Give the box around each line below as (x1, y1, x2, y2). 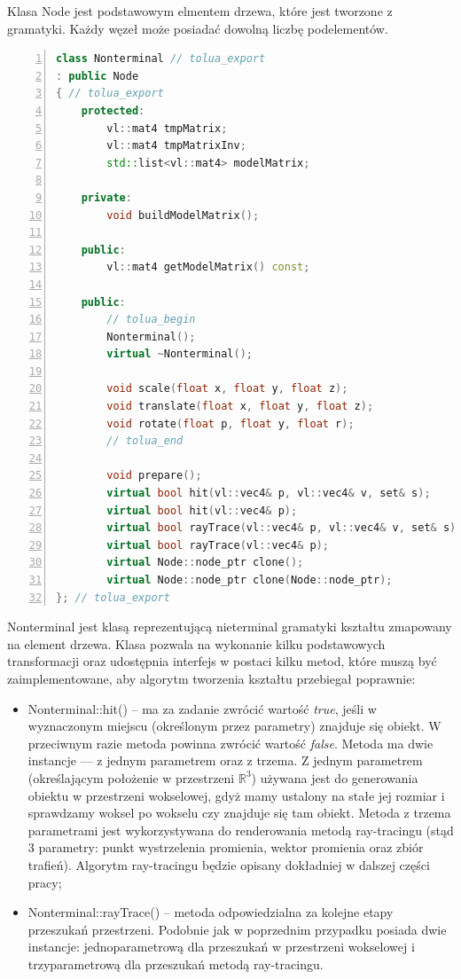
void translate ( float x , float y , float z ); (106, 400, 374, 413)
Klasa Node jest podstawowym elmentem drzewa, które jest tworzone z (7, 2, 393, 20)
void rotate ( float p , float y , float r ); (106, 417, 355, 430)
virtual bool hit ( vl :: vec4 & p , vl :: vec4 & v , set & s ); (106, 487, 431, 500)
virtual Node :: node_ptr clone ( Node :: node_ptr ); (106, 574, 393, 586)
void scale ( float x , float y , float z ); (106, 382, 348, 396)
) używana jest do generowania (251, 768, 418, 787)
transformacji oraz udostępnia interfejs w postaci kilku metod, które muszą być (7, 652, 437, 670)
